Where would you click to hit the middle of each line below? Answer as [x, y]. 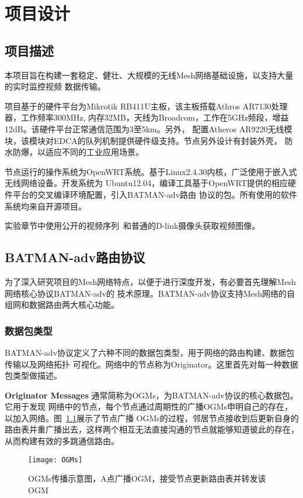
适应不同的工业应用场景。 [94, 152]
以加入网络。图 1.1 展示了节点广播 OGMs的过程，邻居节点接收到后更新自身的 [152, 418]
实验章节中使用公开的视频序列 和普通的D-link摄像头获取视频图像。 [133, 226]
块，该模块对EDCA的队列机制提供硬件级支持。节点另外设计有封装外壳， [143, 140]
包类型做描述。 [33, 375]
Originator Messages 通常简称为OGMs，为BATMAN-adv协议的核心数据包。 [151, 395]
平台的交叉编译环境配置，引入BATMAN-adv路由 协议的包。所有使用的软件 [155, 194]
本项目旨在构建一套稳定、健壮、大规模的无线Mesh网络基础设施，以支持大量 [149, 75]
